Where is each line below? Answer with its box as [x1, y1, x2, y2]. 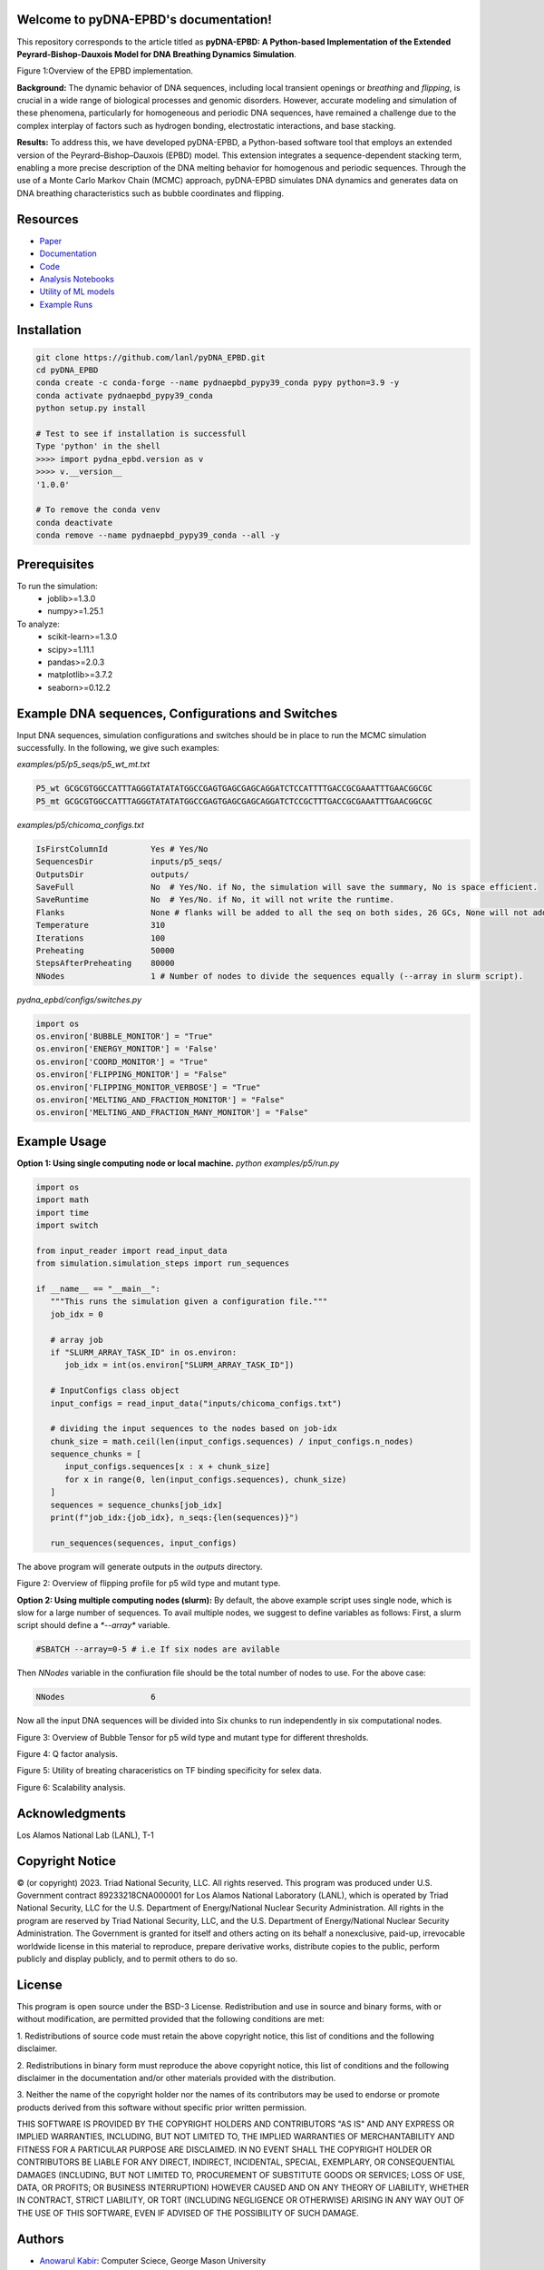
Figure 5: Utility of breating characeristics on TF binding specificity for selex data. [16, 1765, 322, 1776]
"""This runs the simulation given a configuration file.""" [50, 1297, 328, 1307]
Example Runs [39, 299, 93, 310]
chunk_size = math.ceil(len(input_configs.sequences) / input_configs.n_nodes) [50, 1436, 414, 1446]
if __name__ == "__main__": [35, 1284, 160, 1294]
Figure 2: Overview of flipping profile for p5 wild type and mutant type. [16, 1578, 281, 1589]
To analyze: [16, 618, 61, 629]
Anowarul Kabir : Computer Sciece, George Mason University [39, 2255, 267, 2265]
